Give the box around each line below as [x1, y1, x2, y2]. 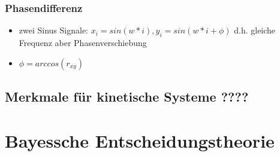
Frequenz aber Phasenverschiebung [19, 36, 147, 49]
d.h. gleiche [234, 24, 276, 36]
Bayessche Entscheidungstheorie [5, 128, 275, 152]
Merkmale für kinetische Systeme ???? [5, 87, 249, 105]
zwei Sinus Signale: [19, 24, 88, 36]
